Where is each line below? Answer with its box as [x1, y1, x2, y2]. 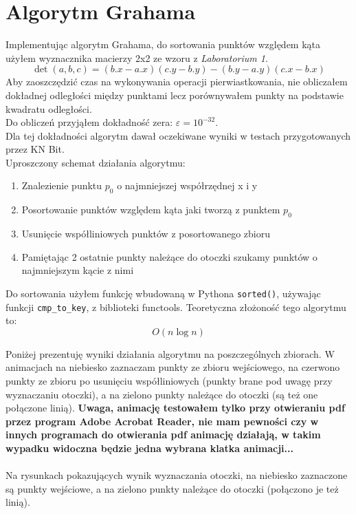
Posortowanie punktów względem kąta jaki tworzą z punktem [21, 202, 280, 217]
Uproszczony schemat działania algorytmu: [5, 155, 186, 169]
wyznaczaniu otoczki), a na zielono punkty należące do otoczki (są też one [5, 387, 318, 401]
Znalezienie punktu [21, 178, 102, 193]
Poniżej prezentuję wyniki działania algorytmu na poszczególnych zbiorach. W [5, 346, 335, 361]
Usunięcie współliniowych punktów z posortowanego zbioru [21, 226, 271, 241]
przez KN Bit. [5, 142, 65, 156]
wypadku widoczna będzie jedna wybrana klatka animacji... [5, 440, 293, 455]
